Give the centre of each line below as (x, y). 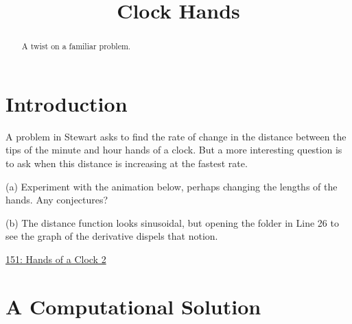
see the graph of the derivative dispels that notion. (112, 236)
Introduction (67, 103)
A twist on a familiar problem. (76, 46)
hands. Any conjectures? (57, 200)
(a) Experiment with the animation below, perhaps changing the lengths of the (172, 186)
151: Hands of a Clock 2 (56, 259)
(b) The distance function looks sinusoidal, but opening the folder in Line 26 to (172, 222)
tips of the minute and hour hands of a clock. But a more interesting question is (174, 150)
